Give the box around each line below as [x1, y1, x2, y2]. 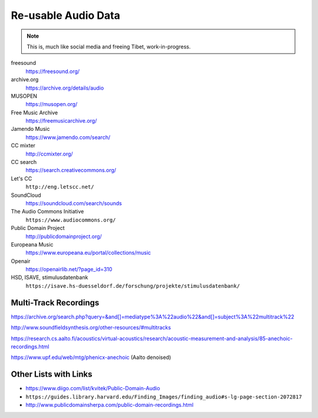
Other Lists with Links [11, 369, 92, 380]
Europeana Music [11, 241, 54, 248]
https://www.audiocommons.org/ [25, 216, 116, 223]
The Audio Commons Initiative [11, 208, 84, 215]
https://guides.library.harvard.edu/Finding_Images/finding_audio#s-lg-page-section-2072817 [25, 393, 303, 400]
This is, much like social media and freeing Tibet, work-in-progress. [26, 43, 191, 50]
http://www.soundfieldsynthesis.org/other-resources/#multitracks [11, 324, 171, 331]
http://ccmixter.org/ [25, 150, 73, 157]
